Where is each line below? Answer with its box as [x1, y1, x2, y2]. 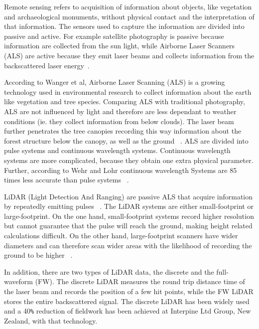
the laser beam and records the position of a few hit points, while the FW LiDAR [4, 286, 254, 297]
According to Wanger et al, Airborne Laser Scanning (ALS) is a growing [4, 77, 225, 87]
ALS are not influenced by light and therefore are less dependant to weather [4, 106, 237, 116]
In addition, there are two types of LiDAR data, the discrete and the [4, 266, 214, 277]
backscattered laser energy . [4, 60, 90, 70]
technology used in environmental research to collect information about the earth [4, 86, 252, 97]
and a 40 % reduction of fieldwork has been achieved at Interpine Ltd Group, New [4, 306, 251, 316]
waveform [4, 276, 33, 287]
